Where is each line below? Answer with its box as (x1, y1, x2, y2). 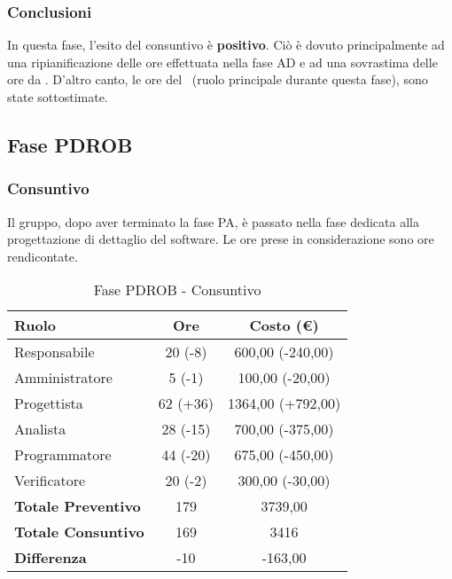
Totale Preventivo (14, 496, 141, 517)
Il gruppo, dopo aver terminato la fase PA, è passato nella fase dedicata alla (7, 212, 419, 231)
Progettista (14, 393, 83, 414)
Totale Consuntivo (14, 521, 144, 543)
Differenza (14, 547, 87, 568)
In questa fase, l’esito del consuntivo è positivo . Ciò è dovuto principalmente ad (7, 35, 445, 54)
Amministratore (14, 367, 113, 388)
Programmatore (14, 444, 112, 466)
